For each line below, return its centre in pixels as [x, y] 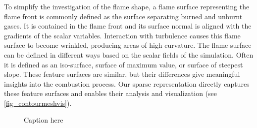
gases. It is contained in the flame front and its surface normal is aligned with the [128, 26]
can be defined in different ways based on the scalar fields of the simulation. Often [129, 54]
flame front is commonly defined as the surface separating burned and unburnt [123, 16]
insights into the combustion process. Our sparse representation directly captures [127, 83]
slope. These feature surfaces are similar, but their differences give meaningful [122, 74]
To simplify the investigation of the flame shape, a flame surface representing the [127, 6]
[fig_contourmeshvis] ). [38, 103]
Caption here [44, 119]
